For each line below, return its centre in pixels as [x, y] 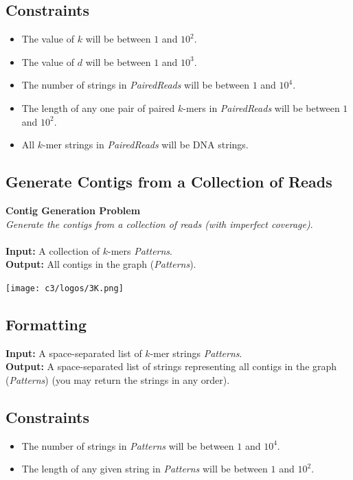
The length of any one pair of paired [98, 107]
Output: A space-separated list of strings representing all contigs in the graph [171, 366]
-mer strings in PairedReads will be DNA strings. [146, 145]
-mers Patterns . [140, 250]
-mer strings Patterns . [196, 353]
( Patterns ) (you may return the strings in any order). [118, 379]
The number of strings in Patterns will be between [128, 445]
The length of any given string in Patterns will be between [145, 469]
